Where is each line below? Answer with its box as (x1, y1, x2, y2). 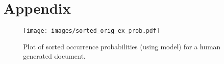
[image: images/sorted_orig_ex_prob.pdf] (23, 27, 160, 35)
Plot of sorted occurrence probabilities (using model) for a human (23, 41, 221, 51)
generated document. (23, 51, 86, 61)
